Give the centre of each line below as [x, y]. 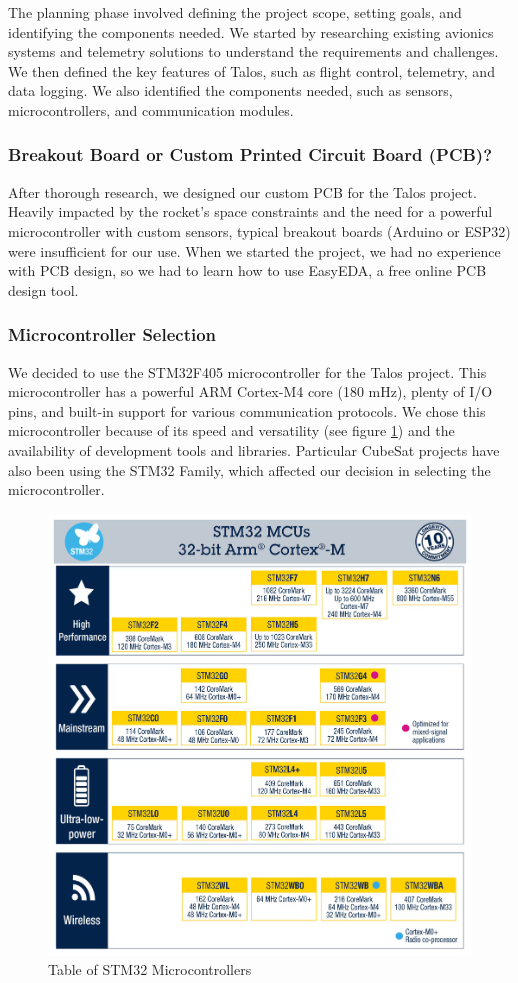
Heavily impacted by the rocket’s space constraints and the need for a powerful [250, 211]
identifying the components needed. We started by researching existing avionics [251, 31]
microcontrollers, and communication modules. [151, 109]
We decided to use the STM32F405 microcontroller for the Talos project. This [247, 371]
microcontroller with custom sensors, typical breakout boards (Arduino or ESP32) [259, 230]
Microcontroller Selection [112, 334]
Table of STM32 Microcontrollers [150, 969]
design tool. [43, 289]
